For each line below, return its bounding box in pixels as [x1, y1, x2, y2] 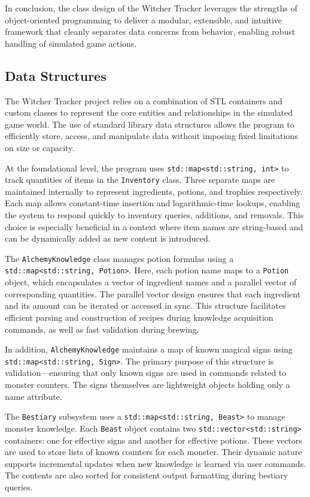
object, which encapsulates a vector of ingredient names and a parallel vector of [5, 276, 297, 288]
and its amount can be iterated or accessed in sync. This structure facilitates [5, 299, 286, 312]
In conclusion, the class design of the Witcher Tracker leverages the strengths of [5, 2, 297, 14]
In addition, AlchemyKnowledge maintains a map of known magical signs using [5, 343, 293, 356]
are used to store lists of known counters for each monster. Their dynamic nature [5, 445, 302, 458]
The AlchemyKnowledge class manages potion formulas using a [5, 252, 234, 264]
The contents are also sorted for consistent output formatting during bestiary [5, 469, 288, 481]
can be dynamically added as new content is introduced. [5, 232, 211, 245]
